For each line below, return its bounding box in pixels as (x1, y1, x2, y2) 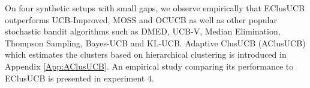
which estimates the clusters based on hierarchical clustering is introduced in (5, 48, 287, 61)
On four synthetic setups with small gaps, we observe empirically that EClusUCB (5, 2, 305, 14)
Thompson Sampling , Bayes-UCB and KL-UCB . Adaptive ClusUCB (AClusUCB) (5, 36, 306, 49)
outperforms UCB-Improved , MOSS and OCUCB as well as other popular (5, 13, 277, 26)
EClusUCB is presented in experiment (5, 71, 145, 84)
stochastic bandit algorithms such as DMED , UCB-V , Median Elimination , (5, 25, 281, 37)
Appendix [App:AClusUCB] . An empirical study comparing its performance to (5, 59, 294, 72)
